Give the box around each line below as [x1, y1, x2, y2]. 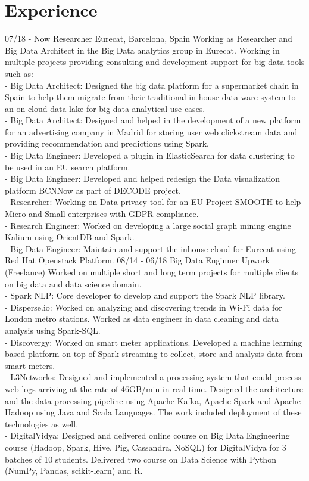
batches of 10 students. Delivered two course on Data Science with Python [5, 452, 276, 465]
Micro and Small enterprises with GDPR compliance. [5, 207, 199, 220]
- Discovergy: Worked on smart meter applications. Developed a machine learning [5, 336, 302, 348]
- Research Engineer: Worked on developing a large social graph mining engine [5, 219, 291, 231]
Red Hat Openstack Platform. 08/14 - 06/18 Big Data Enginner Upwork [5, 254, 270, 266]
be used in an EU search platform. [5, 160, 130, 173]
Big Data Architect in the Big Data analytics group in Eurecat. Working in [5, 44, 280, 56]
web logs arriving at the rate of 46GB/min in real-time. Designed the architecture [5, 382, 303, 395]
